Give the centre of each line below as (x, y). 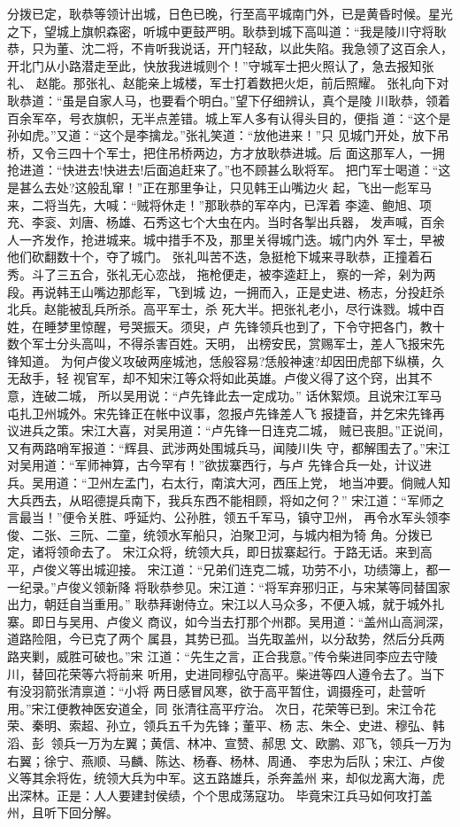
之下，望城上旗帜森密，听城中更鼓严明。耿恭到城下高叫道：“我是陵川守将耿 (227, 31)
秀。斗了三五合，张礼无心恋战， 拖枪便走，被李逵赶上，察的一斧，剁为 (215, 273)
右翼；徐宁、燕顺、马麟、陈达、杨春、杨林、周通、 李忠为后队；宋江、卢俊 (226, 760)
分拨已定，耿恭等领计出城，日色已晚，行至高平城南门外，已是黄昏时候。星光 (230, 13)
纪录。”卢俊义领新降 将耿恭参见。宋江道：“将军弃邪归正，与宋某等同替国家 (234, 586)
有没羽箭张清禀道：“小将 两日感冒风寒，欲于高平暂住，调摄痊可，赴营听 (217, 691)
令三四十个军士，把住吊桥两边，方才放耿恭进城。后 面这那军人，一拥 (244, 152)
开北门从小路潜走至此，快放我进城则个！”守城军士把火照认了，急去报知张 (221, 65)
